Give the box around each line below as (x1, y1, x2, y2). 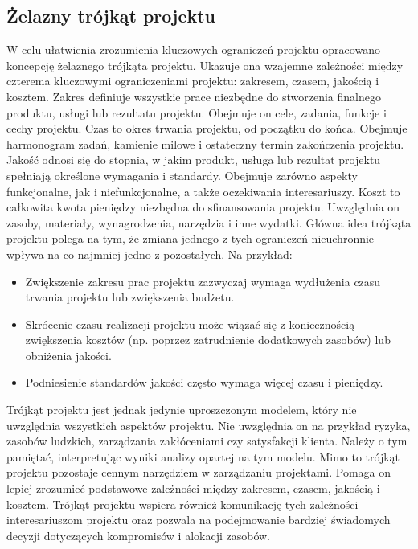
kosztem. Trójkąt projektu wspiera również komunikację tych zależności (6, 495, 359, 512)
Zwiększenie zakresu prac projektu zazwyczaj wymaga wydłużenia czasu (25, 272, 381, 289)
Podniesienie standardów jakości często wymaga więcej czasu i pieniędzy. (25, 374, 383, 391)
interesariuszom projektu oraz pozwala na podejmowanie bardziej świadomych (6, 511, 391, 528)
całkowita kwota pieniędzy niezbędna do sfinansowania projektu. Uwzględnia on (6, 199, 400, 215)
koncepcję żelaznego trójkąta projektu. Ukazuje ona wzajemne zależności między (6, 56, 404, 73)
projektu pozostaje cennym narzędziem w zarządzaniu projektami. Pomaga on (6, 464, 391, 481)
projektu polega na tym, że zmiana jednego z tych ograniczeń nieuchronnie (6, 230, 375, 247)
